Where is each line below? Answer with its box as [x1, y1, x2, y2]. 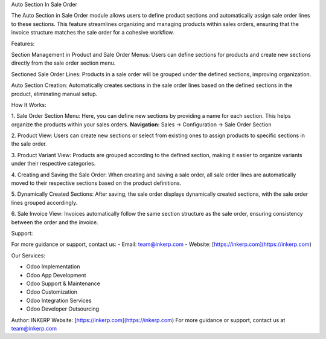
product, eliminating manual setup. [11, 90, 98, 97]
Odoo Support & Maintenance [26, 280, 101, 287]
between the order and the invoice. [11, 218, 99, 226]
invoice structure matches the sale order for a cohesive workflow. [11, 29, 174, 36]
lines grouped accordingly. [11, 199, 78, 206]
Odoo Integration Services [26, 297, 92, 304]
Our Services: [11, 251, 45, 259]
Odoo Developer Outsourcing [26, 305, 100, 312]
